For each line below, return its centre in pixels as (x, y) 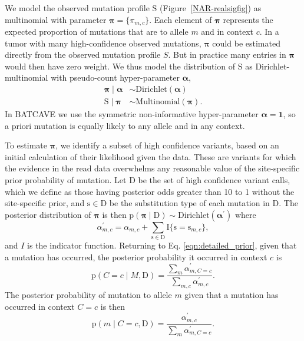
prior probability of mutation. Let (66, 180)
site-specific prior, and (45, 203)
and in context (227, 32)
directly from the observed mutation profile (83, 54)
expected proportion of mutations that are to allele (97, 32)
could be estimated (246, 43)
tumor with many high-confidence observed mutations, (103, 43)
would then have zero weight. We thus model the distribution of (120, 66)
